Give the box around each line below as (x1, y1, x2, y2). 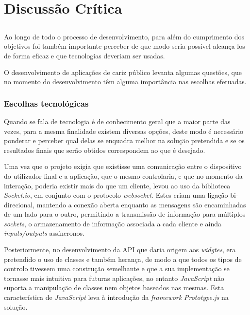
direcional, (4, 199, 35, 209)
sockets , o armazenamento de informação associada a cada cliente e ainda (4, 218, 222, 228)
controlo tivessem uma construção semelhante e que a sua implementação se (4, 263, 230, 274)
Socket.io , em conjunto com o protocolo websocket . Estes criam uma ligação (4, 190, 228, 200)
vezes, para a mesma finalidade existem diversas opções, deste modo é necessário (4, 126, 244, 136)
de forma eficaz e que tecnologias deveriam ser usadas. (4, 50, 165, 60)
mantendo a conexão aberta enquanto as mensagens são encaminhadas (36, 199, 246, 209)
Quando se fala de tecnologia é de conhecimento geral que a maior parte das (4, 116, 231, 126)
